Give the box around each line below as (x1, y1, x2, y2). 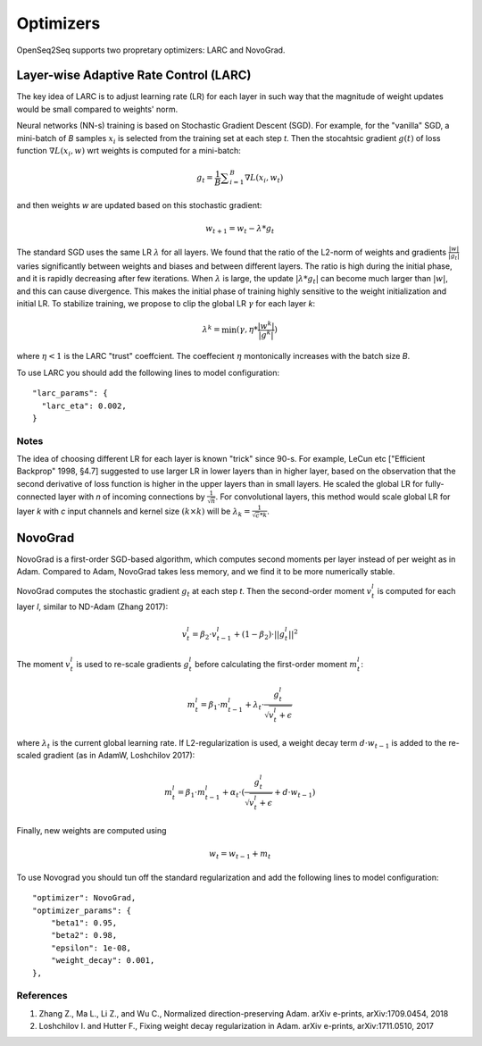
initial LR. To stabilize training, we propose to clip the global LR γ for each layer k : (16, 298, 316, 309)
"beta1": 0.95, (50, 917, 118, 928)
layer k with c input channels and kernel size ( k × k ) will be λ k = (16, 506, 251, 518)
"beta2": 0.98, (50, 930, 118, 941)
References (16, 990, 68, 1002)
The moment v (16, 658, 71, 669)
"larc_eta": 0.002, (41, 400, 127, 411)
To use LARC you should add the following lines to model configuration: (16, 367, 280, 378)
